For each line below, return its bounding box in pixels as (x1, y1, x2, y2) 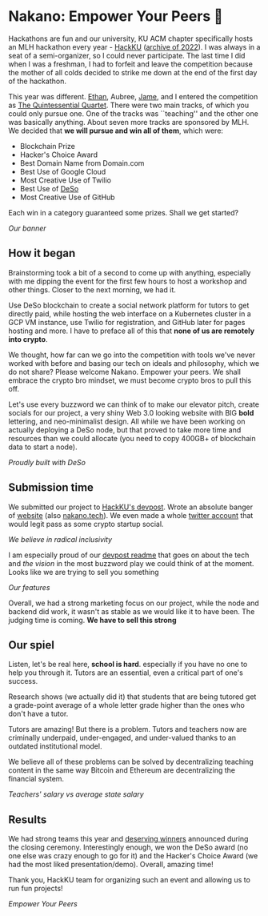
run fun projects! (8, 884, 63, 894)
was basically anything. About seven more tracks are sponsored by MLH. (8, 117, 250, 127)
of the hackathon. (8, 76, 66, 86)
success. (8, 677, 38, 686)
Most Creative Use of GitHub (19, 192, 115, 202)
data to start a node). (8, 442, 78, 452)
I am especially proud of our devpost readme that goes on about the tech (8, 550, 250, 560)
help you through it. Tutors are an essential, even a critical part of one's (8, 668, 244, 677)
